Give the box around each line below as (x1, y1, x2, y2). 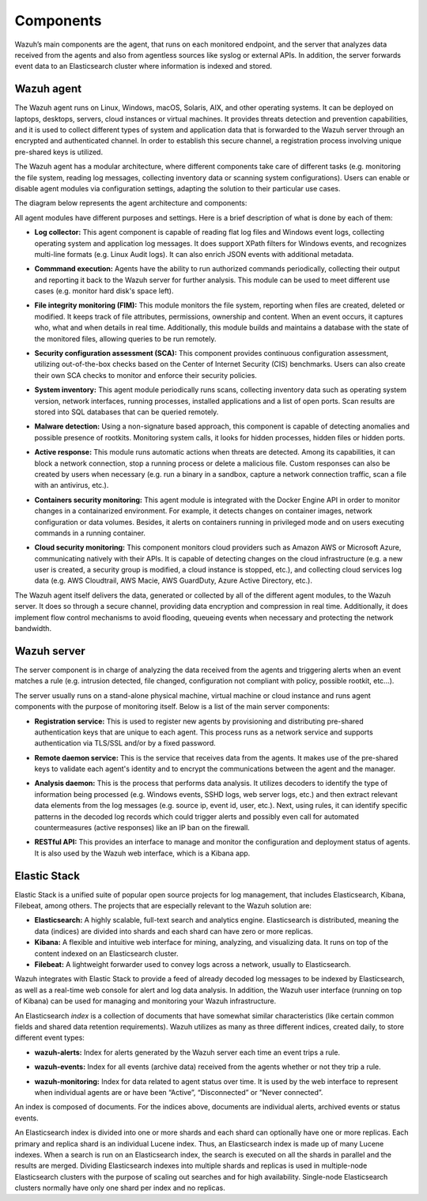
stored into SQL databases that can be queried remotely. (34, 407, 219, 417)
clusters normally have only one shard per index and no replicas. (14, 1183, 225, 1193)
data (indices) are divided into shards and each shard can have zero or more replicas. (34, 926, 313, 936)
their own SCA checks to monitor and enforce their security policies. (34, 370, 257, 380)
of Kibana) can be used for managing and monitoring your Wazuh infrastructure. (14, 996, 277, 1006)
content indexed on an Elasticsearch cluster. (34, 949, 179, 958)
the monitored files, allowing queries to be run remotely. (34, 334, 217, 343)
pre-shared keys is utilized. (14, 147, 103, 157)
